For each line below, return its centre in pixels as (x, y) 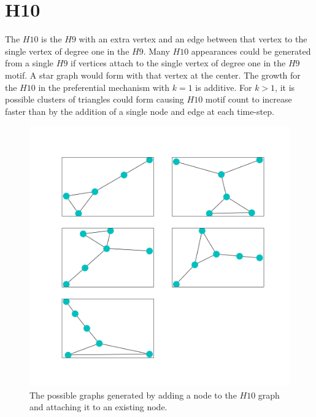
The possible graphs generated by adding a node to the (133, 395)
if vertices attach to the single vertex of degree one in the (178, 63)
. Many (156, 51)
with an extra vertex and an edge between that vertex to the (193, 39)
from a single (29, 63)
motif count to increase (249, 99)
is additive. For (224, 87)
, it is (285, 87)
